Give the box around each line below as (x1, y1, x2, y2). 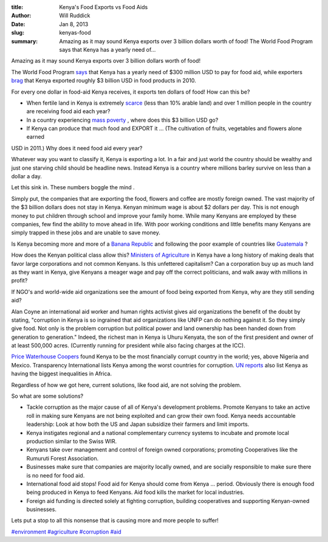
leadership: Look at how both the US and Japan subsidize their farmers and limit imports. (26, 420, 250, 428)
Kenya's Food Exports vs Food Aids (59, 4, 148, 10)
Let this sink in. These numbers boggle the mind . (11, 184, 135, 191)
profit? (11, 277, 28, 284)
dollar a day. (11, 173, 43, 180)
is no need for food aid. (26, 471, 85, 479)
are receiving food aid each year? (26, 108, 111, 115)
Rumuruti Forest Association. (26, 454, 99, 462)
